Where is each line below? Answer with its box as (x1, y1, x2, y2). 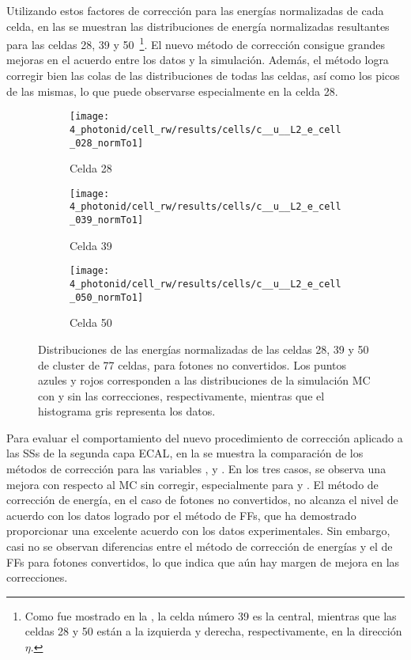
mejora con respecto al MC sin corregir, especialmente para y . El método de (6, 476, 379, 492)
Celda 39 (70, 237, 112, 253)
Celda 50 (70, 314, 112, 331)
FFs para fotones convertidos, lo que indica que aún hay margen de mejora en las (6, 553, 400, 570)
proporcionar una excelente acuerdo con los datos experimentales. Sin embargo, (6, 522, 390, 539)
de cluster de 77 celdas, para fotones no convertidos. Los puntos (38, 356, 347, 373)
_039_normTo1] (70, 214, 144, 226)
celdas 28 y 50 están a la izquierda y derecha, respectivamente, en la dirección (25, 623, 402, 639)
